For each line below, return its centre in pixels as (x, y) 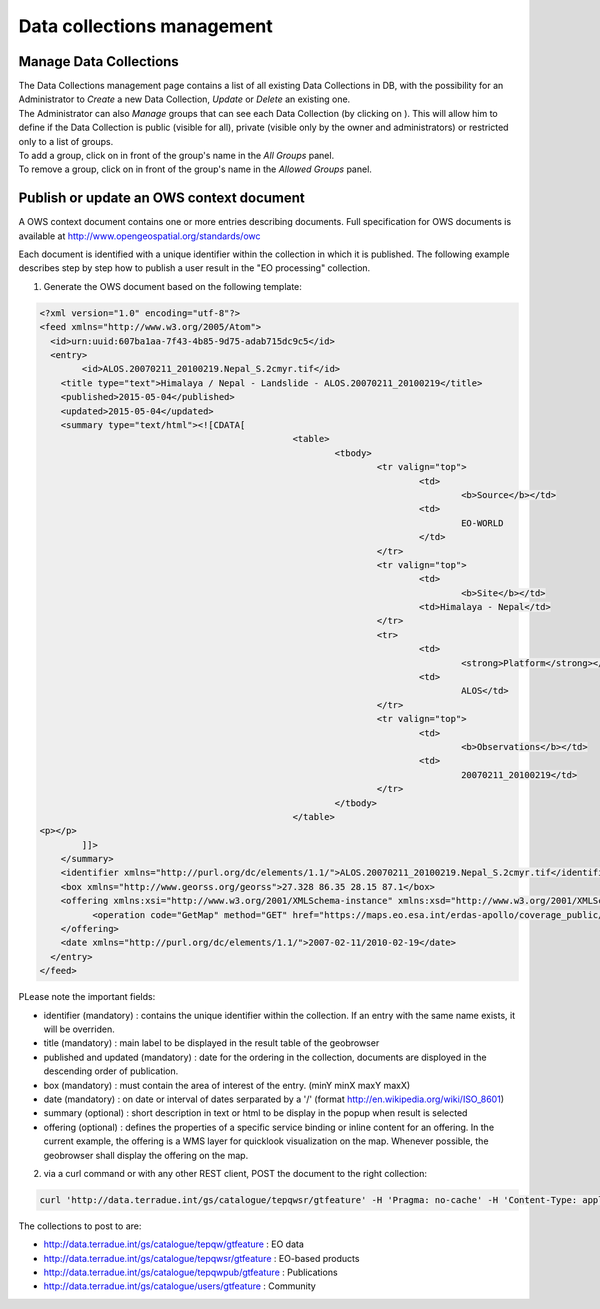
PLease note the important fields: (87, 997)
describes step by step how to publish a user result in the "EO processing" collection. (194, 268)
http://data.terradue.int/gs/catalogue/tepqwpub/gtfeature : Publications (191, 1272)
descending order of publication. (111, 1071)
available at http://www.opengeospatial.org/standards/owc (139, 236)
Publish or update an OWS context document (161, 198)
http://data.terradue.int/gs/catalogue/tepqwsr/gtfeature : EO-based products (201, 1258)
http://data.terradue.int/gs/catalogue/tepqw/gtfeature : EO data (174, 1244)
